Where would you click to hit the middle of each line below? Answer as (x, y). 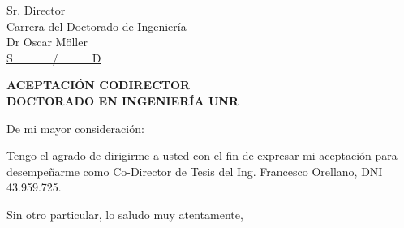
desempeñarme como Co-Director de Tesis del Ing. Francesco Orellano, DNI (195, 171)
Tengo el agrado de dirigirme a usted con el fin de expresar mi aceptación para (202, 155)
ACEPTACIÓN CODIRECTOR (99, 85)
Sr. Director (36, 10)
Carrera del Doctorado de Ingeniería (97, 26)
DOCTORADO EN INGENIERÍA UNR (122, 100)
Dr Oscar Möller (47, 42)
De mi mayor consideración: (75, 128)
